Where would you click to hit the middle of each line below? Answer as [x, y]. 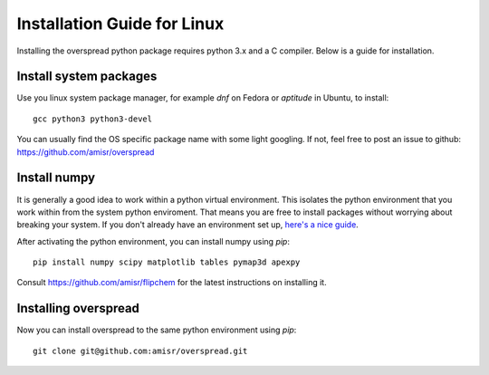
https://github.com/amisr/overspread [86, 152]
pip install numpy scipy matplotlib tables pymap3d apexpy [167, 262]
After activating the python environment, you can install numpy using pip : [153, 241]
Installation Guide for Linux [120, 24]
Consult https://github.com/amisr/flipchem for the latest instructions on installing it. [172, 283]
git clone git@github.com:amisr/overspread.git [140, 351]
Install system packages [87, 77]
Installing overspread [78, 308]
